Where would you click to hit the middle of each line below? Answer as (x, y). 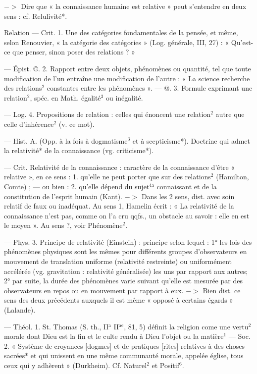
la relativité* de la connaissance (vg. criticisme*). (79, 150)
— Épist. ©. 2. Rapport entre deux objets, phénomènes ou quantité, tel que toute (128, 68)
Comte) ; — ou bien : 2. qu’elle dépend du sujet (77, 186)
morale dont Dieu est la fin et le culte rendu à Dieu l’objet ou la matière (114, 336)
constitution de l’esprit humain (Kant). (63, 196)
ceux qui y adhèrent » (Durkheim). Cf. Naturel (76, 365)
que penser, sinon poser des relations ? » (74, 52)
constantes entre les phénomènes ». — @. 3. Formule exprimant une (150, 88)
